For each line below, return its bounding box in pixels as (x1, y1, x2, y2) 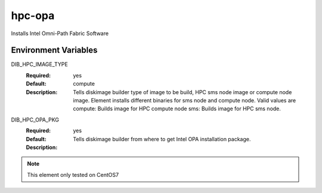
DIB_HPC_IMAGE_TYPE (11, 61, 68, 68)
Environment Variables (11, 45, 98, 55)
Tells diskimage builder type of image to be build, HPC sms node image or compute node (73, 88, 292, 95)
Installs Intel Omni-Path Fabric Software (11, 30, 109, 37)
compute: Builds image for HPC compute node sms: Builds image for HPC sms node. (73, 105, 281, 113)
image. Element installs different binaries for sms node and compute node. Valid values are (73, 97, 296, 104)
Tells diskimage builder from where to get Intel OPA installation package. (73, 135, 251, 142)
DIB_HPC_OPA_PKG (11, 116, 60, 123)
